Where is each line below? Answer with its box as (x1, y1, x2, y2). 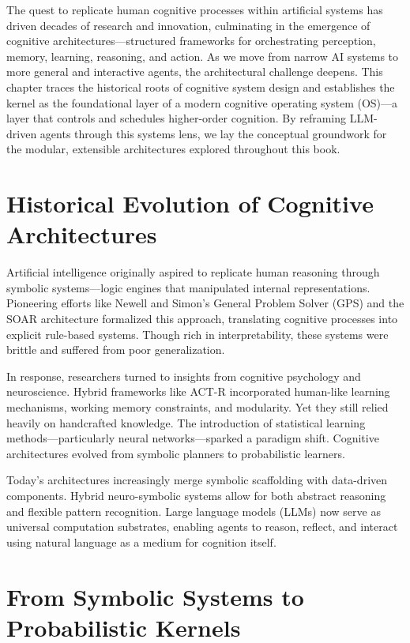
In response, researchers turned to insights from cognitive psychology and (6, 367, 361, 384)
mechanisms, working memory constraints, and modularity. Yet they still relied (6, 399, 389, 415)
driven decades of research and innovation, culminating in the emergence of (6, 17, 371, 33)
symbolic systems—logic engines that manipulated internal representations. (6, 279, 371, 295)
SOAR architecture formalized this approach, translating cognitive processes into (6, 310, 398, 327)
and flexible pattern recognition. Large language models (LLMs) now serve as (6, 502, 381, 519)
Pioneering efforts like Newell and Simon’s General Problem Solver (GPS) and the (6, 295, 404, 311)
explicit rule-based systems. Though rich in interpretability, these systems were (6, 325, 389, 342)
